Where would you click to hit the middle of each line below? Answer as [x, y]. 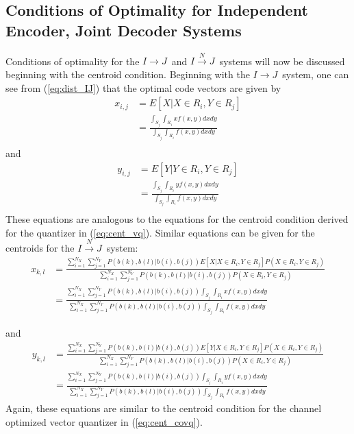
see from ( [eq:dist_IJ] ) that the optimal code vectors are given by [143, 87]
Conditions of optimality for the [73, 61]
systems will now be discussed [282, 61]
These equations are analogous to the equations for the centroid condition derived [177, 219]
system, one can [316, 74]
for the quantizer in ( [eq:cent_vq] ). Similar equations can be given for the [160, 232]
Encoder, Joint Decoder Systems [124, 30]
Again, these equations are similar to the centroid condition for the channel [164, 408]
